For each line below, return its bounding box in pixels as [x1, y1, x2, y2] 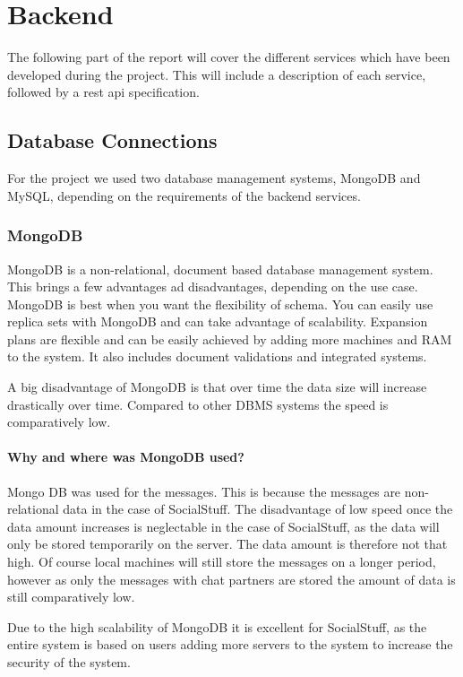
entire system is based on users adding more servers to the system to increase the [7, 635, 453, 654]
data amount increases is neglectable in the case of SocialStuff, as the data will [7, 516, 440, 535]
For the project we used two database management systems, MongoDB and [7, 169, 421, 187]
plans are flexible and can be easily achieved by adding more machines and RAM [7, 329, 452, 348]
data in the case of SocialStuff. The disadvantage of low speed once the [63, 499, 453, 518]
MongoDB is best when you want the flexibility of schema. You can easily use [7, 294, 433, 313]
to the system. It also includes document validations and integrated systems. [7, 347, 427, 366]
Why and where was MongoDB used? [7, 447, 244, 466]
